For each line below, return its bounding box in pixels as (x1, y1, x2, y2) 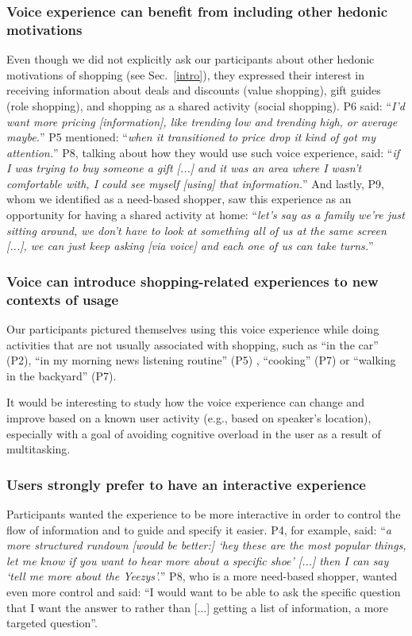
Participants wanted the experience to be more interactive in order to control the (6, 505, 401, 522)
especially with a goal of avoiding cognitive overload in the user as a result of (6, 425, 381, 441)
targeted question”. (6, 615, 98, 631)
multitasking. (6, 441, 71, 457)
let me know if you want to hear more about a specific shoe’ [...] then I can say (6, 552, 389, 569)
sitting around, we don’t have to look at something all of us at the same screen (6, 222, 387, 238)
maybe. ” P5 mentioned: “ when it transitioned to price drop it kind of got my (6, 129, 376, 145)
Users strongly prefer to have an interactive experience (6, 474, 366, 494)
